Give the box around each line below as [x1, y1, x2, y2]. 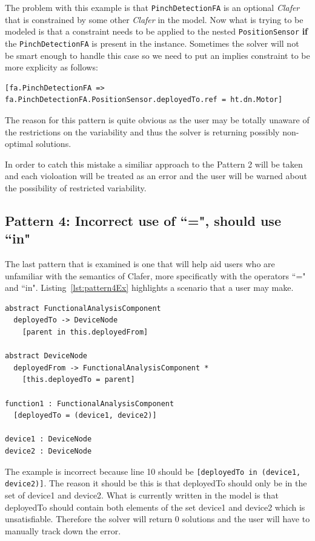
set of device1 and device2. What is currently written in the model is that [5, 488, 279, 501]
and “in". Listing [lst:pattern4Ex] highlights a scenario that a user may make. [5, 281, 294, 294]
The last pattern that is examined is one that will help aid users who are [5, 257, 275, 270]
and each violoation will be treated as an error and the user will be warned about [5, 169, 307, 182]
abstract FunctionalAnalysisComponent [5, 304, 161, 313]
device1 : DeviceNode [5, 435, 92, 444]
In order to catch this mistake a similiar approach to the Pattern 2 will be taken [5, 157, 303, 170]
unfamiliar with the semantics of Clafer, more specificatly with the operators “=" [5, 269, 306, 282]
